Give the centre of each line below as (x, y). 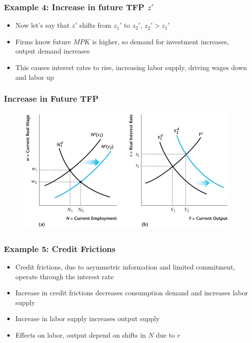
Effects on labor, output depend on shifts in (81, 335)
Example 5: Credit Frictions (60, 248)
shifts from (95, 25)
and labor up (35, 77)
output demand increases (53, 51)
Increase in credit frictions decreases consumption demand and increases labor (132, 293)
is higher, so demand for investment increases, (161, 41)
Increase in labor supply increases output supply (87, 318)
